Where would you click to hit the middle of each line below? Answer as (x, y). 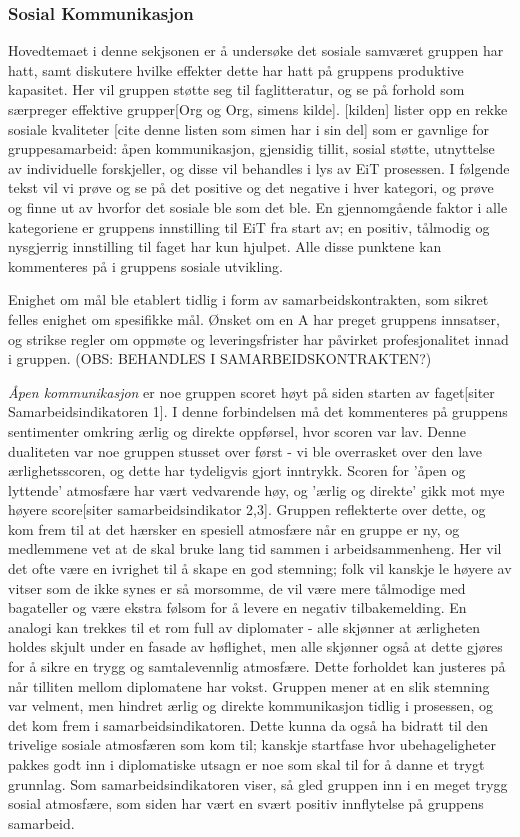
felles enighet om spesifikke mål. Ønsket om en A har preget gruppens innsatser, (254, 318)
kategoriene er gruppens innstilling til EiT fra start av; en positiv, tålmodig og (249, 226)
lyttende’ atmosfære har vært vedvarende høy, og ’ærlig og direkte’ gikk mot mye (256, 489)
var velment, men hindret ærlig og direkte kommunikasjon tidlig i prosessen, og (251, 705)
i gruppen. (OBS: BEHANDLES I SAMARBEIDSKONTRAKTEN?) (220, 358)
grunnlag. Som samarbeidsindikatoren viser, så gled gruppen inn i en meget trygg (258, 783)
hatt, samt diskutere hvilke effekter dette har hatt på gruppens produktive (236, 69)
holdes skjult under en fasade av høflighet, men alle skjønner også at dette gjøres (255, 646)
